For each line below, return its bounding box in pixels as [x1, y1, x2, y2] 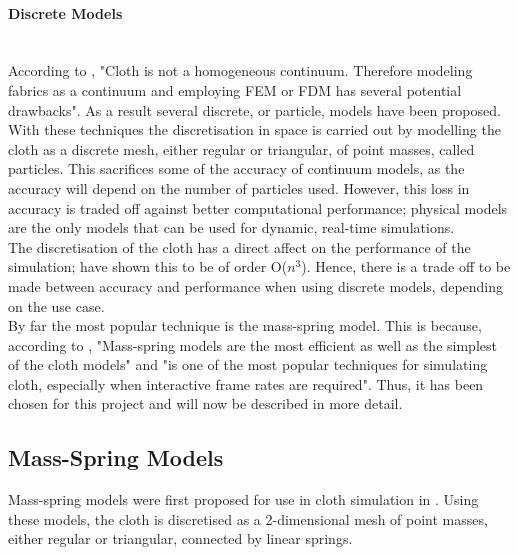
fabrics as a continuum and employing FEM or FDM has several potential [8, 79, 462, 100]
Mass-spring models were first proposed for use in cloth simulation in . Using [8, 489, 479, 510]
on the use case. [8, 295, 105, 316]
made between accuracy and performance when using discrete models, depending [8, 275, 504, 296]
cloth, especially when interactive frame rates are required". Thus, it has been [8, 373, 484, 394]
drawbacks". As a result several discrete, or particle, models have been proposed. [8, 99, 501, 120]
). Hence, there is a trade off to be [301, 256, 511, 277]
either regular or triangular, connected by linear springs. [8, 528, 353, 549]
